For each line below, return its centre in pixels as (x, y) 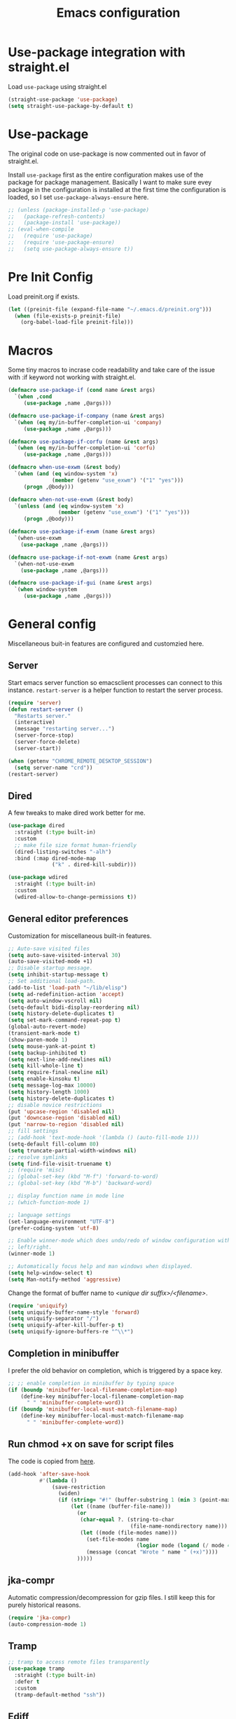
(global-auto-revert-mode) (47, 1027)
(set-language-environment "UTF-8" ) (61, 1221)
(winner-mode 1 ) (32, 1254)
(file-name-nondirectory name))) (179, 1526)
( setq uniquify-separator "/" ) (54, 1319)
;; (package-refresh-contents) (57, 216)
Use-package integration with (97, 52)
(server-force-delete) (47, 742)
